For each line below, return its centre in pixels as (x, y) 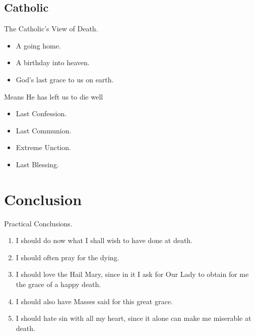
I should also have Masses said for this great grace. (94, 301)
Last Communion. (44, 130)
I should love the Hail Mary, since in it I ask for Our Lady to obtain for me (132, 274)
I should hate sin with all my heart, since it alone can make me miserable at (134, 318)
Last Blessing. (37, 164)
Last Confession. (41, 113)
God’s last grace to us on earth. (65, 79)
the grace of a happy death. (58, 284)
